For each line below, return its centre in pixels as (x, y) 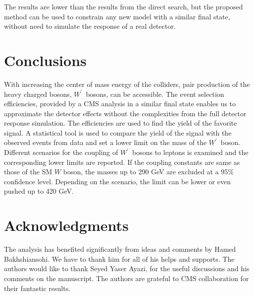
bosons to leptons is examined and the (190, 152)
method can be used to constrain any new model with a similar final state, (117, 16)
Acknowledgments (66, 225)
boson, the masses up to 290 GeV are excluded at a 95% (149, 172)
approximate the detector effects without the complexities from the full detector (125, 113)
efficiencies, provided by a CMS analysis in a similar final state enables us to (120, 104)
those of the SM (28, 172)
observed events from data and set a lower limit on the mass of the (105, 142)
